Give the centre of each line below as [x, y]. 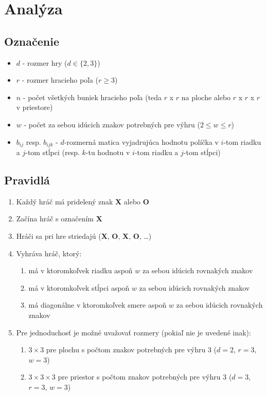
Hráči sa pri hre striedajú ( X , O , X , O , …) [84, 235]
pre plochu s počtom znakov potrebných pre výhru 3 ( [131, 350]
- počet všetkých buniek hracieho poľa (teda [92, 97]
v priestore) [34, 107]
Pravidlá [27, 180]
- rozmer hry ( [45, 62]
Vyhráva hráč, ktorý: [49, 253]
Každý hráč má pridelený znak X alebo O [83, 201]
